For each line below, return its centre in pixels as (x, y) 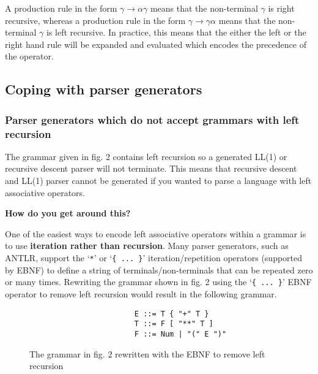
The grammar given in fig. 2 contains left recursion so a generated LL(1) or (146, 156)
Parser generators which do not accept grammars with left (152, 119)
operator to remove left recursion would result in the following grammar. (141, 293)
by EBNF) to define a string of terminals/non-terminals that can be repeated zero (159, 269)
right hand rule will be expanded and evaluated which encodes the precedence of (156, 44)
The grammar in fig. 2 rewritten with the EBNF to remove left (147, 353)
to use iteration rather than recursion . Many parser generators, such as (147, 246)
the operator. (29, 56)
